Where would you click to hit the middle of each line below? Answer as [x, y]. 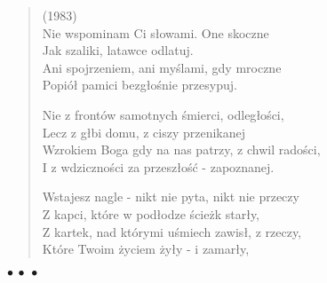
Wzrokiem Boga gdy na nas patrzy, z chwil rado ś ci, [181, 149]
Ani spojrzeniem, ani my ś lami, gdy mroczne [162, 67]
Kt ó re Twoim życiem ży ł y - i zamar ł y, [146, 249]
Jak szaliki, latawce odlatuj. [118, 50]
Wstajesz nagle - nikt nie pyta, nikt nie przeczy [171, 197]
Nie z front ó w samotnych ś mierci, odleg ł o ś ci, [163, 114]
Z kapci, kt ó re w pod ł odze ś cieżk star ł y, [151, 213]
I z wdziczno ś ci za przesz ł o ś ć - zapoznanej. [158, 166]
